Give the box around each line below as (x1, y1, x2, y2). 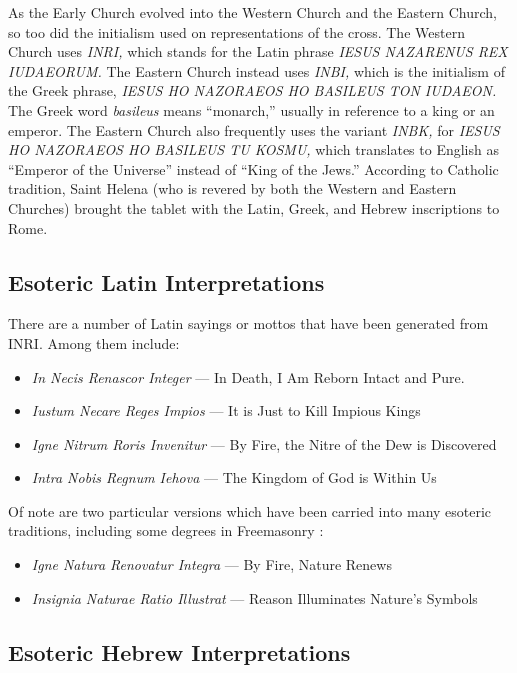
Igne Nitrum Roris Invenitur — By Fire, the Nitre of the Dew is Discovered (31, 433, 497, 454)
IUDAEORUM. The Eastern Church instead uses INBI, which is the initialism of (8, 60, 505, 81)
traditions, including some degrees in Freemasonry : (8, 520, 324, 541)
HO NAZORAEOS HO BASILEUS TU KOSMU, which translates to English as (8, 139, 499, 160)
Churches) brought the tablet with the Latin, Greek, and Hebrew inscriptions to (8, 197, 500, 218)
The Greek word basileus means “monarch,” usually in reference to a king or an (8, 99, 495, 120)
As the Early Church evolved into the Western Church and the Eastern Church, (8, 2, 497, 22)
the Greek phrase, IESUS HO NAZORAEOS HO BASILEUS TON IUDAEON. (8, 80, 497, 101)
